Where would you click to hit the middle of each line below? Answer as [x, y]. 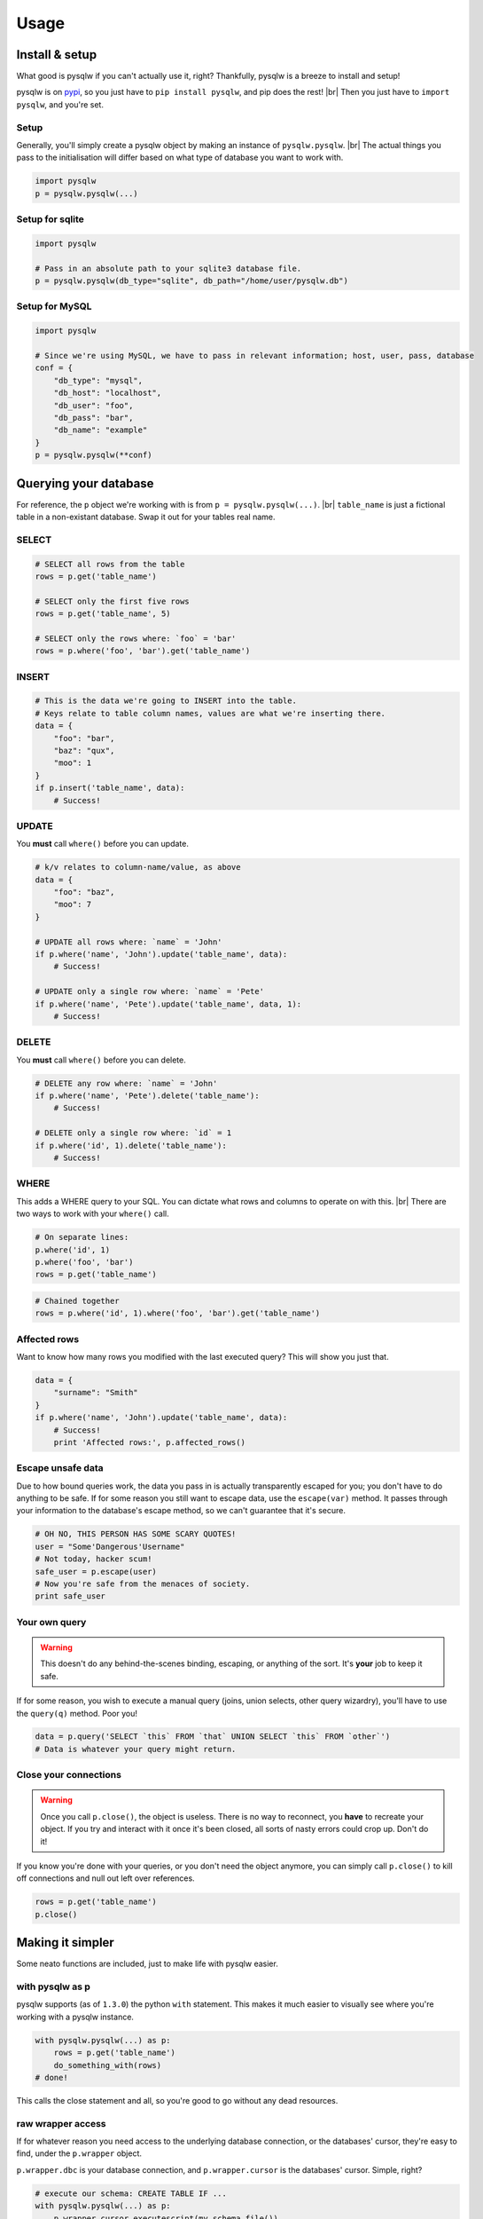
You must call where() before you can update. [103, 844]
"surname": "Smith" [96, 1393]
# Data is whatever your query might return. [136, 1749]
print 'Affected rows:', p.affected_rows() [149, 1442]
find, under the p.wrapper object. [79, 2153]
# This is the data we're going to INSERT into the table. [166, 701]
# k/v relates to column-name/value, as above [138, 867]
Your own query [51, 1622]
